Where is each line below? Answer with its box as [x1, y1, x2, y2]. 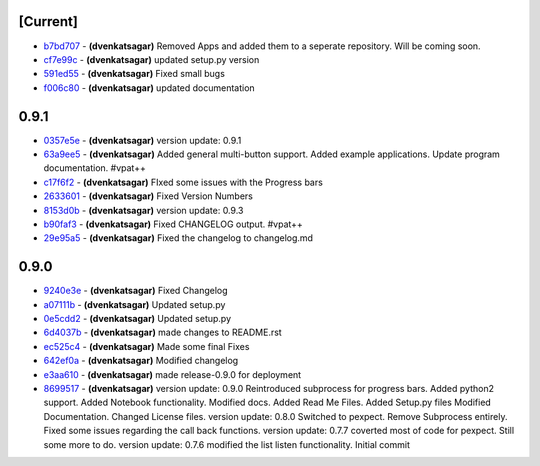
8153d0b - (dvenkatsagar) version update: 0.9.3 [43, 204, 244, 216]
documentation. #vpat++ [43, 162, 147, 174]
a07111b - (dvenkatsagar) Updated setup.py [43, 298, 226, 310]
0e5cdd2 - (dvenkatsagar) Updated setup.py [43, 313, 232, 325]
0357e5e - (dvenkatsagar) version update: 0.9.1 [43, 134, 242, 146]
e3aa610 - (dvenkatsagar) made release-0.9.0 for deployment [43, 368, 302, 380]
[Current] [18, 13, 79, 30]
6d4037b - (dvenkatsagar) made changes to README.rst [43, 326, 282, 339]
